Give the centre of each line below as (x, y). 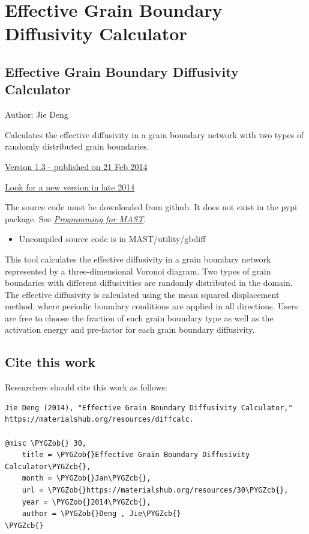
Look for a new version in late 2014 (70, 187)
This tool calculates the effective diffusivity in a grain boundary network (138, 259)
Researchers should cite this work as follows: (86, 387)
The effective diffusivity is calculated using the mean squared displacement (142, 294)
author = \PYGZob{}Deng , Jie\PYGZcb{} (101, 514)
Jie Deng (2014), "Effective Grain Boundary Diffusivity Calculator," (149, 408)
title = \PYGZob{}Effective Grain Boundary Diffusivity (136, 455)
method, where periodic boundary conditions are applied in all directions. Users (151, 306)
